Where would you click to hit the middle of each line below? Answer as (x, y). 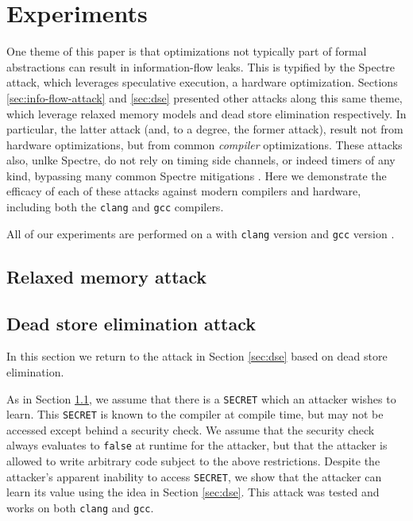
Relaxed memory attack (107, 276)
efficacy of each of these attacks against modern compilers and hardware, (184, 191)
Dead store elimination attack (131, 323)
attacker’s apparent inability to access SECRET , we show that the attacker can (194, 476)
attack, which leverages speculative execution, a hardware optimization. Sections (202, 82)
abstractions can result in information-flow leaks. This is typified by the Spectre (201, 66)
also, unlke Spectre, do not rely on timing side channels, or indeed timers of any (201, 160)
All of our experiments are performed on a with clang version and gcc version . (201, 233)
